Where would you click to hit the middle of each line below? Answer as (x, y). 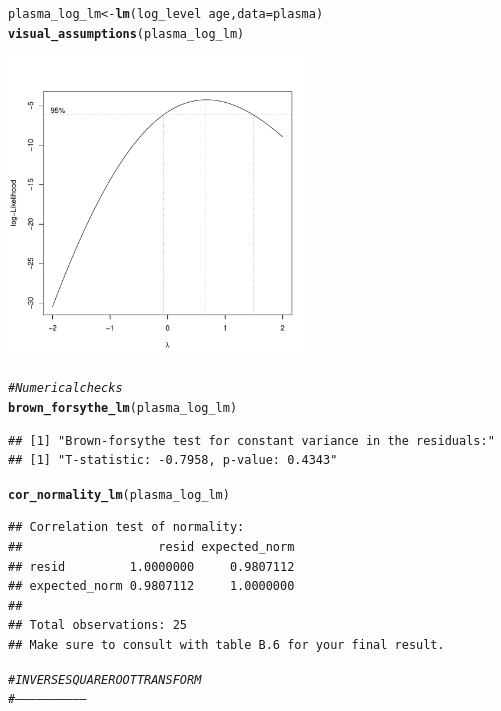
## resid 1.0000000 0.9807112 (151, 566)
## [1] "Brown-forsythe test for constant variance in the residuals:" (251, 440)
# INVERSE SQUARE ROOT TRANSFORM (105, 679)
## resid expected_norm (151, 547)
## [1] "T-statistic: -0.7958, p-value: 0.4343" (173, 460)
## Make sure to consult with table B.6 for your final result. (226, 645)
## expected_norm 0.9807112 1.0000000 (151, 586)
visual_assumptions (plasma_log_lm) (126, 33)
